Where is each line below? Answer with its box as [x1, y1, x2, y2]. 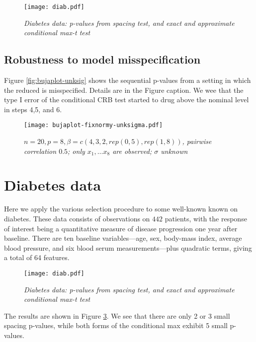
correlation [24, 145, 57, 156]
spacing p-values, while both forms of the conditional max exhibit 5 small [4, 320, 228, 331]
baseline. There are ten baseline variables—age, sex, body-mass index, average [4, 233, 242, 243]
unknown [161, 145, 188, 156]
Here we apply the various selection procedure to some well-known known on [4, 204, 238, 214]
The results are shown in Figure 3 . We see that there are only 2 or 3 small [4, 310, 230, 321]
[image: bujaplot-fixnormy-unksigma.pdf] [24, 122, 163, 129]
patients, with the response [165, 213, 247, 223]
